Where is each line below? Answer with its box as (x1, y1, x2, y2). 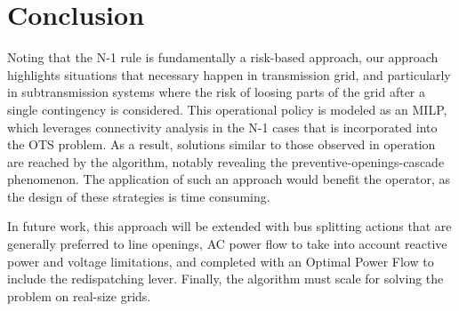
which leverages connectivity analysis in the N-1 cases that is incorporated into (7, 117, 438, 136)
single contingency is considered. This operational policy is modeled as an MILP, (7, 100, 447, 118)
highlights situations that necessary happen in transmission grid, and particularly (7, 65, 451, 84)
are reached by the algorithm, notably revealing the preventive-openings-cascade (7, 152, 445, 171)
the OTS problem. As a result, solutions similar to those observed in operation (7, 135, 436, 154)
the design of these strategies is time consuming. (7, 187, 270, 205)
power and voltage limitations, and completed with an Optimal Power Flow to (7, 251, 434, 270)
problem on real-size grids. (7, 286, 151, 305)
